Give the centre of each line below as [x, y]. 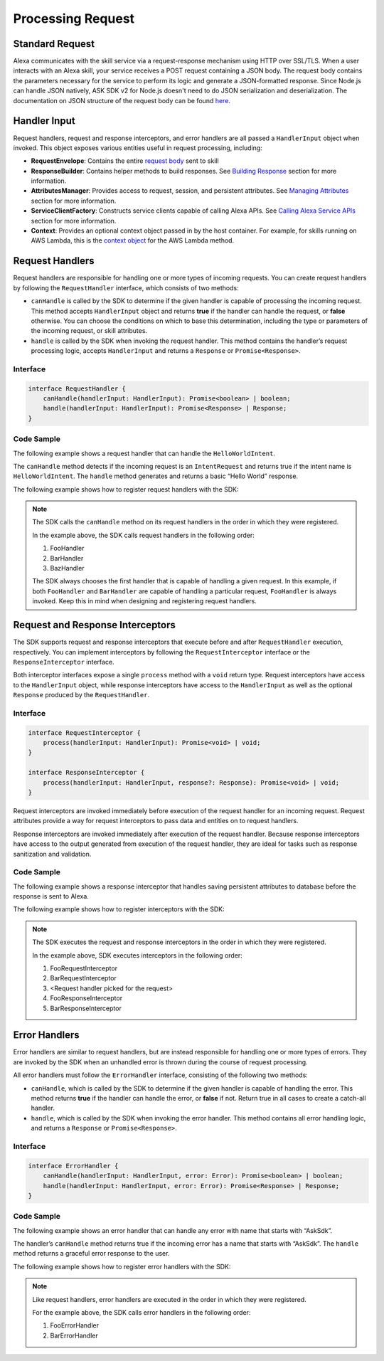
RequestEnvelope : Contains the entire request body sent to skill [125, 161]
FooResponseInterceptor [86, 998]
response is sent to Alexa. [51, 896]
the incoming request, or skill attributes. [89, 331]
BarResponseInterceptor [86, 1008]
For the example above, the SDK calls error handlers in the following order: [142, 1312]
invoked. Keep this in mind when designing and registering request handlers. [145, 601]
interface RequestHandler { [77, 388]
